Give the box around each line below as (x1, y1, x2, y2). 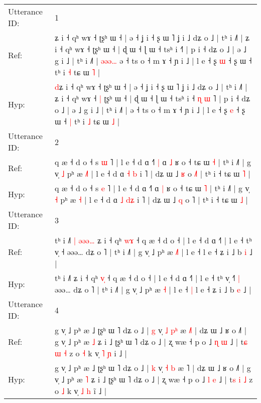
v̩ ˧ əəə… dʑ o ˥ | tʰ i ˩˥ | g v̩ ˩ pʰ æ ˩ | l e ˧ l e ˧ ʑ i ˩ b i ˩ (54, 246, 252, 257)
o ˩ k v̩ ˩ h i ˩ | (54, 385, 107, 396)
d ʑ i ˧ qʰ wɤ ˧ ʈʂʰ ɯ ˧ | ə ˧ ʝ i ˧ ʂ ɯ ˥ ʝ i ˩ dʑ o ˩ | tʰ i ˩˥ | (54, 81, 247, 92)
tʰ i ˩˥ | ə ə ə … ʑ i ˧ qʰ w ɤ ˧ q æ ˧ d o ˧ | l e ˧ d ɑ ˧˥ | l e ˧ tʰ (54, 234, 252, 246)
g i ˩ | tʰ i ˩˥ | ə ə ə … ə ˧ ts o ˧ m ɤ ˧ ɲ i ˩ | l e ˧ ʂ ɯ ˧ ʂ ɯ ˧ (54, 55, 252, 66)
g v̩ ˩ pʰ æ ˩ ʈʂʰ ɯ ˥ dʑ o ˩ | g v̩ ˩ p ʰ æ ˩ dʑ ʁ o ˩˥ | (54, 324, 247, 336)
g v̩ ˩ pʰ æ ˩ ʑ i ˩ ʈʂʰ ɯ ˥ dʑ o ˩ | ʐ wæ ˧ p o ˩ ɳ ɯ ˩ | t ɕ (54, 336, 247, 347)
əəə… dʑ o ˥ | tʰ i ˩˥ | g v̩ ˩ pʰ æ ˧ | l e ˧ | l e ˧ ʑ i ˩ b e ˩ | (54, 284, 251, 295)
